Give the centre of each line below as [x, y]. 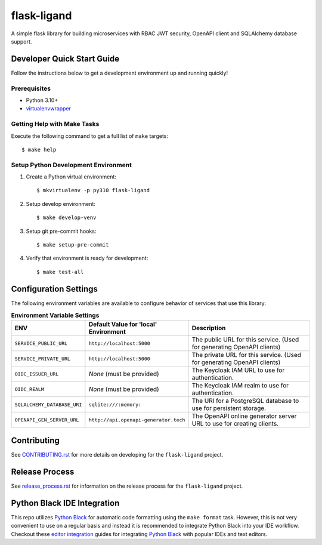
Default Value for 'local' [123, 324]
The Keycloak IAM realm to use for [240, 386]
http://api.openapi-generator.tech [137, 420]
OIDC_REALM [30, 389]
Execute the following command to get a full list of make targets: [90, 136]
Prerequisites [31, 88]
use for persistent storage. [229, 408]
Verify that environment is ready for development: [87, 258]
